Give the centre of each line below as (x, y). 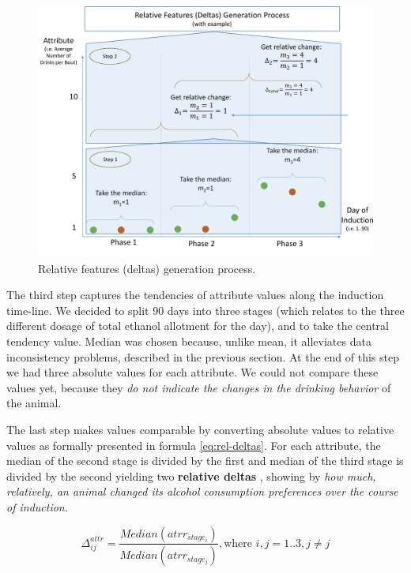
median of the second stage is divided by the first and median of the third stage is (205, 461)
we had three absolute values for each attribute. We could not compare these (192, 372)
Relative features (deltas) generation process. (147, 268)
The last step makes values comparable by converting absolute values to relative (200, 429)
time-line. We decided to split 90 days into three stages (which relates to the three (205, 310)
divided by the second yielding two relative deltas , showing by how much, (191, 476)
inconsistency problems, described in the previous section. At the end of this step (203, 356)
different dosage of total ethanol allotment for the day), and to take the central (198, 326)
